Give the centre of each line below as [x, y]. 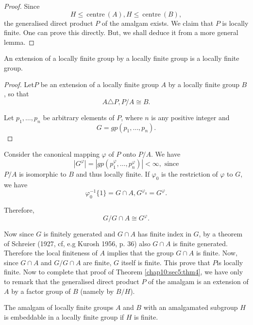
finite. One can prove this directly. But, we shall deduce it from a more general [121, 32]
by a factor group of [41, 291]
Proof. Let [19, 84]
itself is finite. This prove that [166, 262]
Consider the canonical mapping [52, 154]
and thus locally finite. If [113, 173]
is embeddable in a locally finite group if [64, 316]
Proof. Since [22, 6]
